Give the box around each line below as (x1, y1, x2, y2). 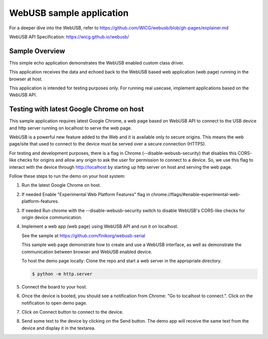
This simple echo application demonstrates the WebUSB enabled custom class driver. (9, 60, 185, 66)
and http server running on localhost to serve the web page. (9, 125, 132, 131)
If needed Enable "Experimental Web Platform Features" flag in (21, 191, 150, 197)
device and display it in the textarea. (21, 325, 96, 331)
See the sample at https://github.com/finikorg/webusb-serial (21, 232, 146, 238)
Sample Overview (9, 47, 66, 55)
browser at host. (9, 76, 43, 82)
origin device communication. (21, 214, 82, 220)
